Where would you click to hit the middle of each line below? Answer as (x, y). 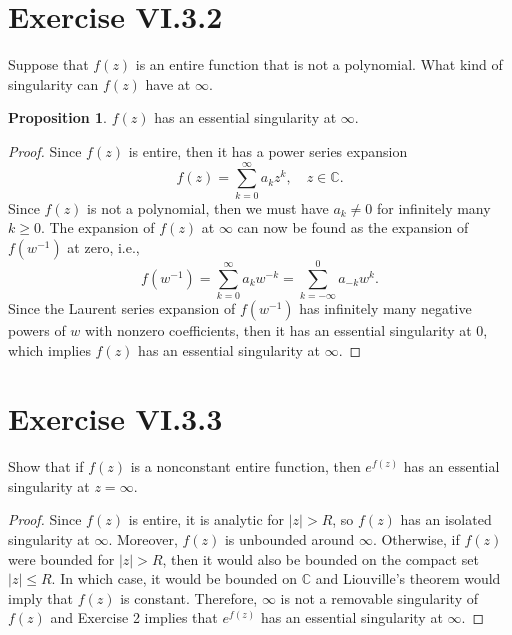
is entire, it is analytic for (206, 519)
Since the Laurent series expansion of (122, 307)
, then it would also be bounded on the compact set (320, 558)
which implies (49, 349)
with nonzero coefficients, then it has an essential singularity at (278, 329)
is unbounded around (289, 539)
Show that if (46, 466)
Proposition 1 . (57, 117)
